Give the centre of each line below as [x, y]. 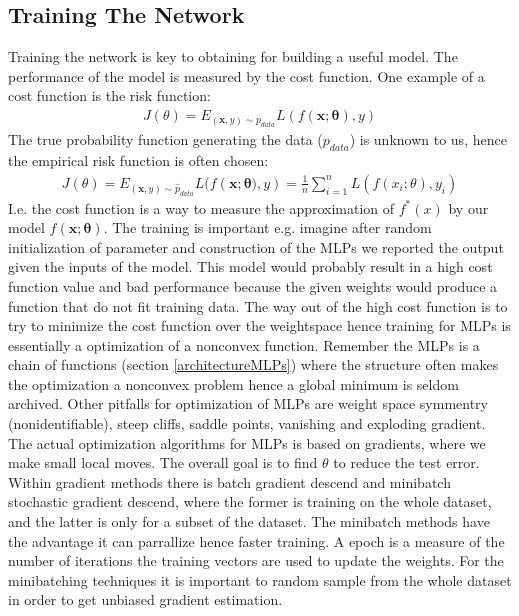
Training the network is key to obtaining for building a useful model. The [233, 56]
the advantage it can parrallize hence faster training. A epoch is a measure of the [256, 540]
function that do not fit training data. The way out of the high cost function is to [258, 305]
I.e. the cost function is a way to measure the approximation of [201, 207]
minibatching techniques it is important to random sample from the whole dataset [260, 579]
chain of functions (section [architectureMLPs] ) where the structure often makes [253, 364]
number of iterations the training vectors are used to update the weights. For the [256, 560]
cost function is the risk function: [109, 95]
